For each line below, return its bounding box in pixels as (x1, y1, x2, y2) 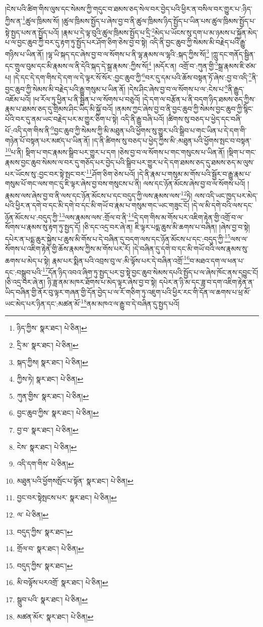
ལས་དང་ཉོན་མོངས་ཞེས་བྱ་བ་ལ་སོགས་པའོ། (143, 178, 245, 189)
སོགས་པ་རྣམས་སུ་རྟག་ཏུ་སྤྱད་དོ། (5, 222, 81, 232)
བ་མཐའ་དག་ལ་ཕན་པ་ (189, 255, 244, 266)
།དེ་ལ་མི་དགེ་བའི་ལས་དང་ (191, 200, 253, 211)
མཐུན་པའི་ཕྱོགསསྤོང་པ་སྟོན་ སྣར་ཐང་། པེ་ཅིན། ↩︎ (17, 475, 134, 486)
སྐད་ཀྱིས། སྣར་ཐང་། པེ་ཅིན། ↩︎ (17, 356, 88, 367)
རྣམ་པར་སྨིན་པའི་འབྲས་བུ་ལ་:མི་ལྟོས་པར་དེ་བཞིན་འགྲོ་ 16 (52, 253, 190, 266)
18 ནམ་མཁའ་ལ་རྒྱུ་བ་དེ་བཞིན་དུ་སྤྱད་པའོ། (81, 297, 180, 308)
